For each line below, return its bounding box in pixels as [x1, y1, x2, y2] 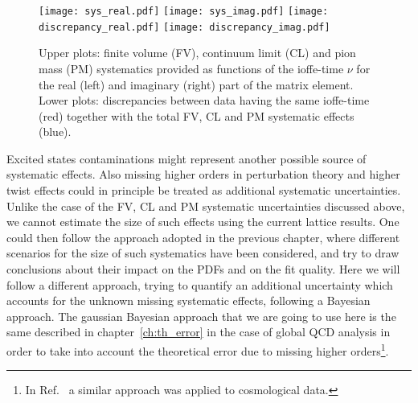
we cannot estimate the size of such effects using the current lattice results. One [6, 213, 400, 230]
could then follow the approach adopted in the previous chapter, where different [6, 228, 400, 245]
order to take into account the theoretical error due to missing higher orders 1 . [6, 340, 389, 359]
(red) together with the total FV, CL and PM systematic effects [39, 107, 354, 124]
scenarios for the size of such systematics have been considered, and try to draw [6, 245, 400, 261]
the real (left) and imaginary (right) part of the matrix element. [39, 76, 354, 93]
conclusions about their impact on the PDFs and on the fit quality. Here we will [6, 261, 400, 278]
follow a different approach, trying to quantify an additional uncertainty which [6, 276, 393, 293]
